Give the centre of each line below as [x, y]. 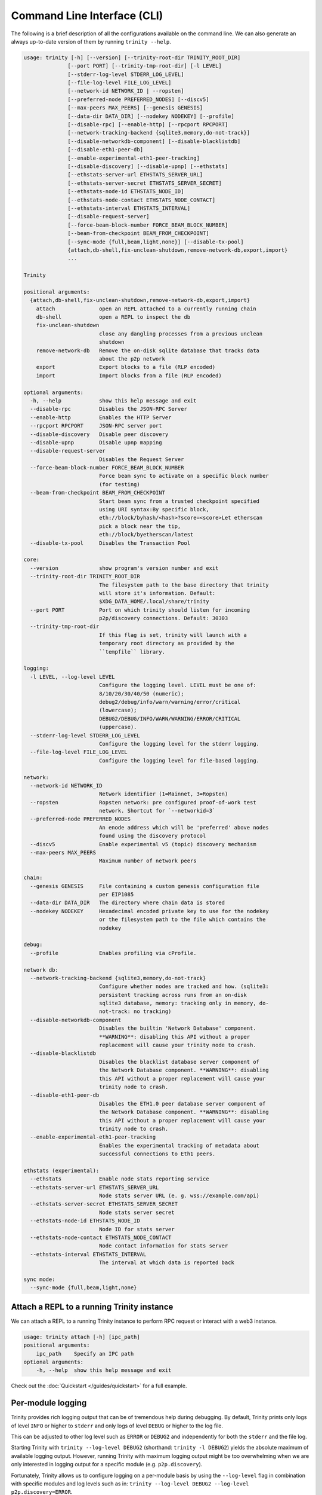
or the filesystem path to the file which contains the [182, 920]
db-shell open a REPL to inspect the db [113, 317]
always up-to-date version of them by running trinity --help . [91, 41]
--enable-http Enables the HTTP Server [101, 417]
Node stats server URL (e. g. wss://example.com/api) [179, 1196]
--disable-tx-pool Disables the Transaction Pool [110, 543]
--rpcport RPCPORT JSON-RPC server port [96, 426]
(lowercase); [118, 710]
